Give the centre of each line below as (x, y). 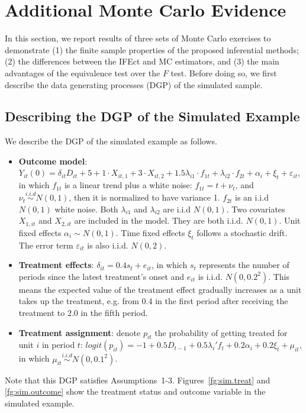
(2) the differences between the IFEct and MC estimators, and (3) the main (142, 61)
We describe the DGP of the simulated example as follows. (111, 141)
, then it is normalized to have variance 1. (144, 197)
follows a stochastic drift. (242, 232)
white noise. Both (86, 209)
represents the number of (244, 265)
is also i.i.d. (108, 245)
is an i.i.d (252, 197)
